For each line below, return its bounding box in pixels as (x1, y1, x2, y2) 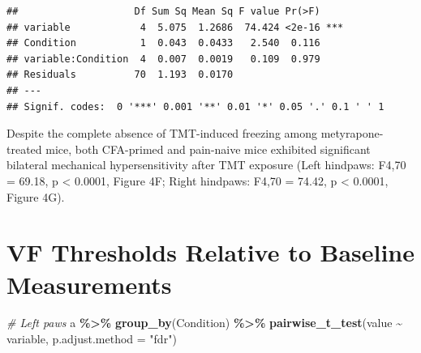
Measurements (6, 267, 172, 300)
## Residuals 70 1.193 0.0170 (6, 69, 234, 81)
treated (6, 140, 42, 157)
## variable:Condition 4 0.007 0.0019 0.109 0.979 (6, 53, 320, 65)
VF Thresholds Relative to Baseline (6, 236, 415, 269)
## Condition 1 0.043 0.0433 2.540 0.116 (6, 37, 320, 49)
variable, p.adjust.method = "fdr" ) (6, 330, 177, 347)
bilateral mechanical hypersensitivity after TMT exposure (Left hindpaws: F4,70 (6, 156, 406, 173)
